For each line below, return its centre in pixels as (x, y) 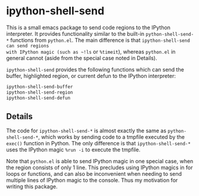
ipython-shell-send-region (40, 92)
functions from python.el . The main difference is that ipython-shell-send (100, 40)
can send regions (28, 46)
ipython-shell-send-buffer (40, 87)
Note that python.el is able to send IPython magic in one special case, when (100, 161)
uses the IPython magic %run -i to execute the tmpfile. (73, 150)
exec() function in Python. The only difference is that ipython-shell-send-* (98, 144)
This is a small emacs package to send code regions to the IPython (88, 27)
